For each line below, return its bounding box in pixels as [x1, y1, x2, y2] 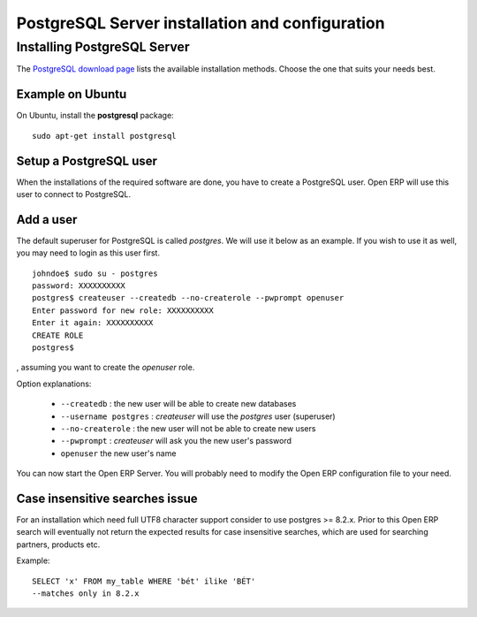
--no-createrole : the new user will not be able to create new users [60, 423, 316, 433]
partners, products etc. [16, 539, 101, 550]
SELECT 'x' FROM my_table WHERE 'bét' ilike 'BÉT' [32, 575, 256, 586]
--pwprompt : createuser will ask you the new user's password [60, 436, 291, 446]
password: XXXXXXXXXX [32, 281, 125, 291]
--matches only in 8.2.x [32, 589, 140, 598]
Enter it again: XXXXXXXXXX [32, 318, 154, 328]
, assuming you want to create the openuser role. [16, 362, 195, 373]
